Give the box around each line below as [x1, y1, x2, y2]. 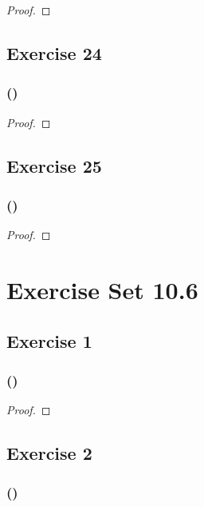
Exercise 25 [6, 153, 102, 178]
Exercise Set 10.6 [6, 273, 198, 305]
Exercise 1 [6, 328, 92, 353]
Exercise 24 [6, 40, 102, 65]
